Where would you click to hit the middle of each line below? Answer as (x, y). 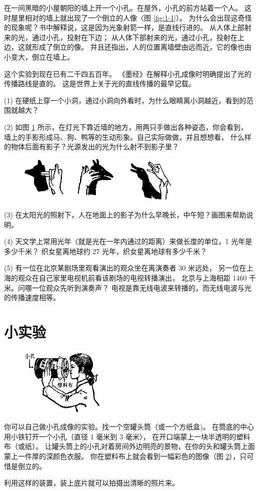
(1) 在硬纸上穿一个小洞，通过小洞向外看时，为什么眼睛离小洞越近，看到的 (125, 100)
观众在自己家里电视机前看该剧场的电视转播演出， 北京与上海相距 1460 (132, 278)
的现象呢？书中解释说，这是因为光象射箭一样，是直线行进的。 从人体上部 (124, 27)
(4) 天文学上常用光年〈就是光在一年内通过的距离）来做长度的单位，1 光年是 (128, 241)
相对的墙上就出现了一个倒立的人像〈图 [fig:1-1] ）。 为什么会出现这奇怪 (138, 17)
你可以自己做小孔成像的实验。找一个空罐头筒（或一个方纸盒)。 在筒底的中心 (129, 427)
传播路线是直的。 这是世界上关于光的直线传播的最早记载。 (100, 83)
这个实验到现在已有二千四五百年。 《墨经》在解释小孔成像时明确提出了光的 (128, 73)
